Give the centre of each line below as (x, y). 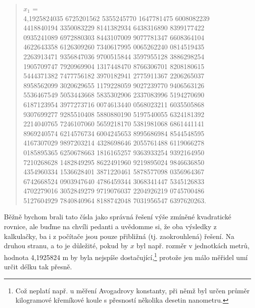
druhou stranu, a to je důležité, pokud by (66, 246)
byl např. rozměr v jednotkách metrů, (193, 246)
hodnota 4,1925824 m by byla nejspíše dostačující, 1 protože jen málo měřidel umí (126, 256)
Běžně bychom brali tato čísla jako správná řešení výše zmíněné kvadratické (118, 217)
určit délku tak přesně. (38, 267)
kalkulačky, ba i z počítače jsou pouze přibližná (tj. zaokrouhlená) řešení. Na (119, 236)
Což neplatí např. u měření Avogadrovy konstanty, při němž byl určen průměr (132, 290)
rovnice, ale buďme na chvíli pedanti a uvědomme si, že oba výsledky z (110, 226)
